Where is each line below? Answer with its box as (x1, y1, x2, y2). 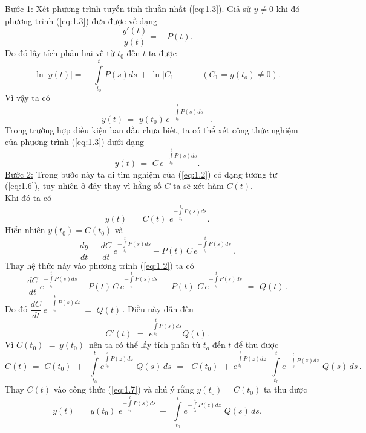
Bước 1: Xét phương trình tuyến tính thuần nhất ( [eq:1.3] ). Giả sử (5, 2, 251, 14)
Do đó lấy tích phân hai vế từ (5, 47, 115, 59)
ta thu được (263, 383, 307, 396)
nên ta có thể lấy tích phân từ (89, 338, 200, 351)
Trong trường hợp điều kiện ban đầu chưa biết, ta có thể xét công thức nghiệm (5, 123, 298, 136)
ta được (148, 47, 177, 59)
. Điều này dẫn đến (122, 303, 194, 315)
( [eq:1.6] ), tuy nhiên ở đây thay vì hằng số (5, 179, 162, 192)
